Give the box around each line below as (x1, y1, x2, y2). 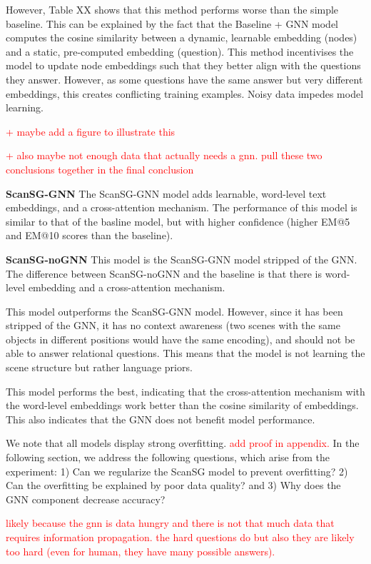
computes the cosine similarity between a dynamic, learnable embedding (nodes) (6, 30, 357, 45)
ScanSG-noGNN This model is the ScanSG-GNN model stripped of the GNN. (6, 251, 357, 266)
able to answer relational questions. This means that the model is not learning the (6, 346, 365, 361)
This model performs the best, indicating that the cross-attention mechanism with (6, 383, 365, 398)
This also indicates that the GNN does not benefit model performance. (6, 411, 315, 426)
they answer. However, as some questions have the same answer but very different (6, 71, 363, 86)
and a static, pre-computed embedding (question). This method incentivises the (6, 44, 354, 59)
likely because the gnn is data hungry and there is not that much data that (6, 515, 335, 530)
